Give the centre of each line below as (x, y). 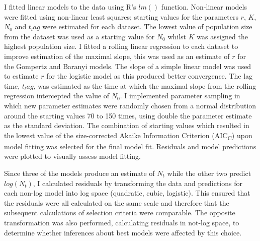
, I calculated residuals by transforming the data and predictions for (138, 183)
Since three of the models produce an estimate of (79, 173)
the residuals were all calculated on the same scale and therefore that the (117, 202)
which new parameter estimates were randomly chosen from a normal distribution (130, 105)
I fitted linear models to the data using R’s (70, 7)
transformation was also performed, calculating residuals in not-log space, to (122, 222)
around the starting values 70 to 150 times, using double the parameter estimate (128, 115)
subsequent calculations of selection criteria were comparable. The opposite (120, 213)
